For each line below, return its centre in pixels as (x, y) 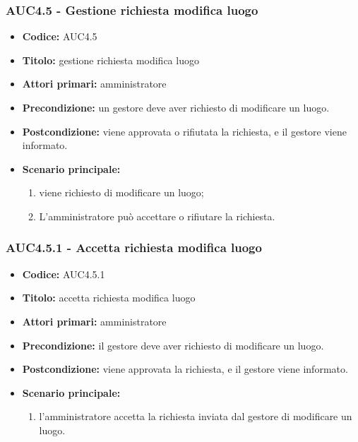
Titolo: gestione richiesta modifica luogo (111, 60)
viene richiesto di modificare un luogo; (121, 192)
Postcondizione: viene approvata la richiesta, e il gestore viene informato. (185, 369)
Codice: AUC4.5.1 (64, 274)
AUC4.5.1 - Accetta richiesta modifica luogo (134, 247)
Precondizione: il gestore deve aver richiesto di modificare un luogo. (173, 345)
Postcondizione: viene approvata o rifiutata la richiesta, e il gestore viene (184, 131)
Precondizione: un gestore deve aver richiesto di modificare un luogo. (176, 107)
